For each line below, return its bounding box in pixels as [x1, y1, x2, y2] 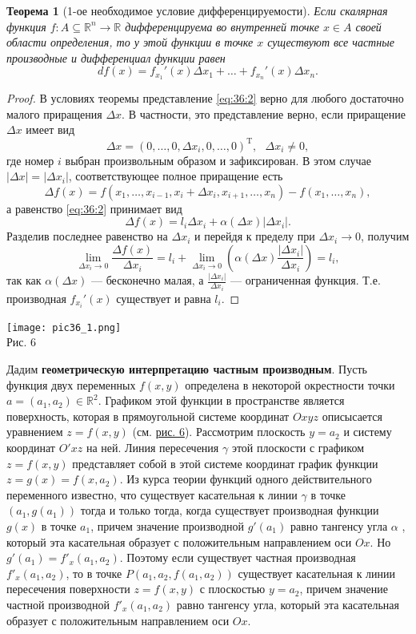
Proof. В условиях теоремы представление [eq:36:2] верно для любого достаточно [6, 90, 404, 107]
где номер [6, 151, 54, 168]
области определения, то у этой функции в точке [6, 34, 254, 50]
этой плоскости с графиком [231, 438, 365, 455]
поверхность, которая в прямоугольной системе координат [6, 407, 290, 424]
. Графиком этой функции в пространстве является [98, 392, 345, 409]
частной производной [6, 596, 110, 612]
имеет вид [26, 121, 75, 138]
